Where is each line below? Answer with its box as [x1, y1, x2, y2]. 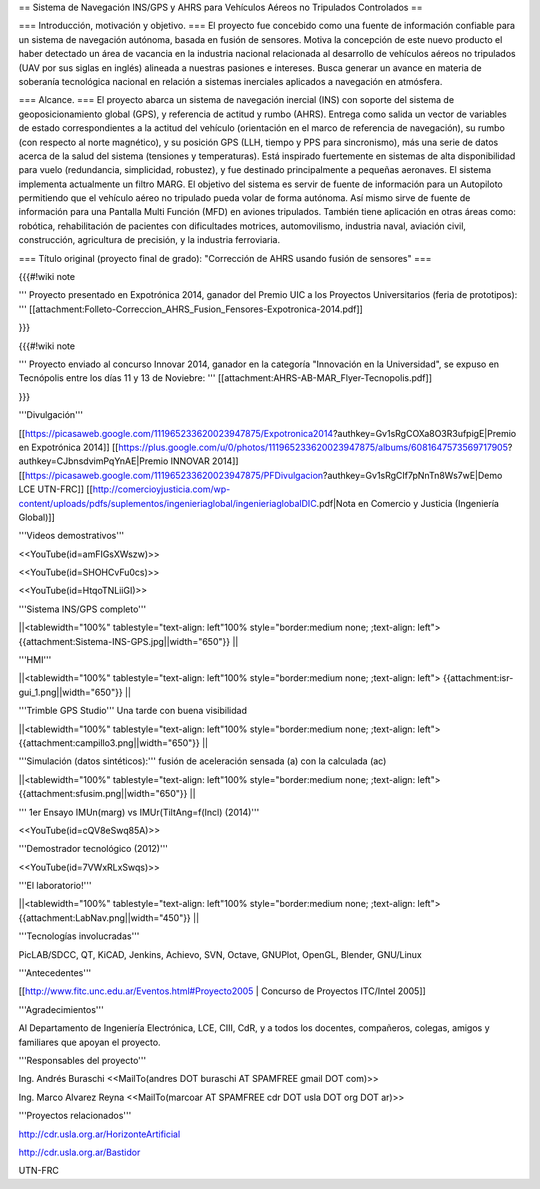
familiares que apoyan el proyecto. [18, 1036, 161, 1048]
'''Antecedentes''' [18, 967, 92, 979]
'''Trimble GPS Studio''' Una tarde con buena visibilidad [18, 705, 247, 717]
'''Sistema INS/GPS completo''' [18, 603, 147, 615]
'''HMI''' [18, 654, 52, 666]
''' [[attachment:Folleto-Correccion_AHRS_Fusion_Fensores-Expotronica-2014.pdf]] [18, 303, 364, 315]
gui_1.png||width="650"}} [18, 686, 124, 698]
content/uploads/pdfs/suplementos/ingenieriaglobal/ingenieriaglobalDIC [18, 497, 317, 509]
